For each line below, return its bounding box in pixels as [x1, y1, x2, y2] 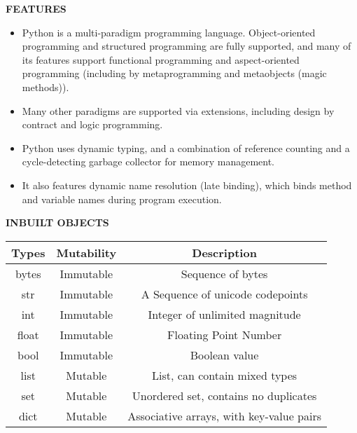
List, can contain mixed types [152, 366, 297, 383]
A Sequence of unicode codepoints [141, 285, 308, 302]
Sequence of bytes [181, 265, 268, 282]
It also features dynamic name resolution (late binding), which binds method [22, 177, 352, 192]
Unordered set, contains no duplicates [132, 387, 317, 404]
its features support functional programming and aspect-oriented [22, 52, 300, 67]
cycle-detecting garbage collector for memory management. [22, 154, 275, 169]
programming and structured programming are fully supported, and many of [22, 39, 351, 53]
